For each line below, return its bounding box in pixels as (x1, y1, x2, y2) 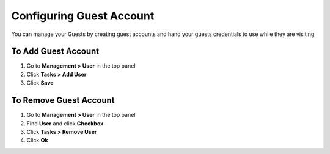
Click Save (26, 79, 54, 86)
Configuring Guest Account (11, 9, 155, 23)
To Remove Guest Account (11, 95, 116, 106)
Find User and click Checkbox (26, 119, 104, 127)
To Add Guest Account (11, 46, 100, 57)
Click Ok (26, 137, 48, 144)
